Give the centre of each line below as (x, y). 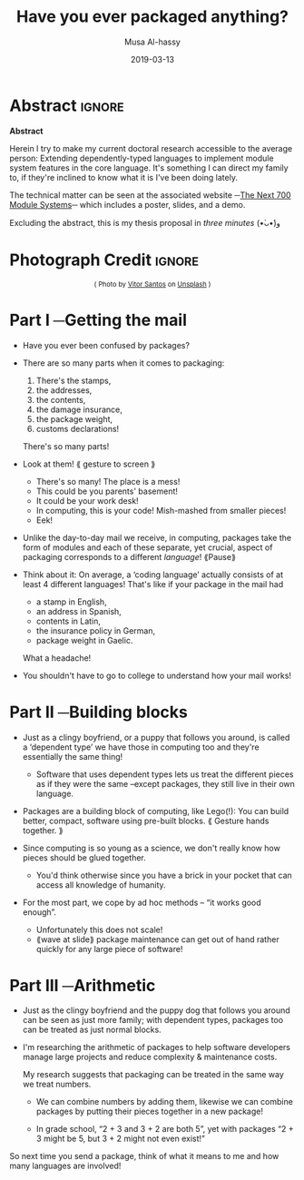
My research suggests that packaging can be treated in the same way (153, 1075)
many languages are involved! (65, 1166)
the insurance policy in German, (96, 630)
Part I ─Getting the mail (98, 320)
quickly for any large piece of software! (109, 949)
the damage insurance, (79, 409)
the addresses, (64, 390)
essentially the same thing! (73, 756)
